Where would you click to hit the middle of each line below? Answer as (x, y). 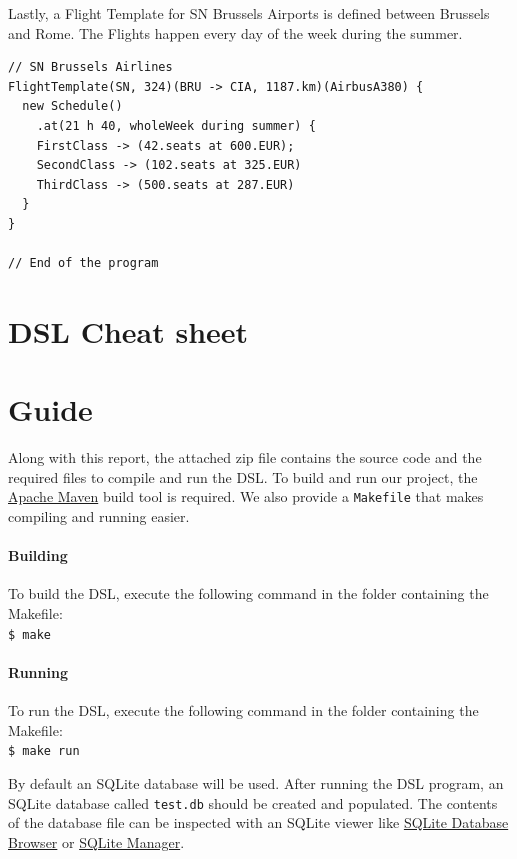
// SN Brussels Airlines (90, 67)
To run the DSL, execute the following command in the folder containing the (243, 710)
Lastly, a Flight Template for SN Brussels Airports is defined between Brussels (249, 13)
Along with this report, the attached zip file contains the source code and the (245, 457)
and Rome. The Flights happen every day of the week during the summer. (235, 32)
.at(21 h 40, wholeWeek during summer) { (176, 125)
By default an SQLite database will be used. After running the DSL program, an (256, 782)
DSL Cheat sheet (128, 330)
